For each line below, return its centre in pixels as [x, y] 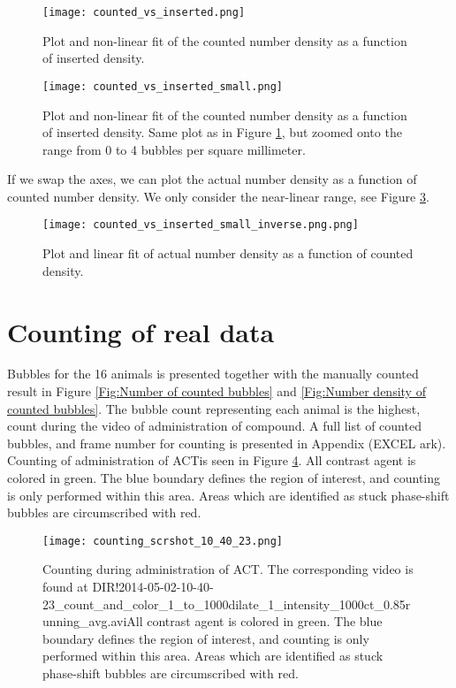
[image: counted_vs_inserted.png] [144, 12]
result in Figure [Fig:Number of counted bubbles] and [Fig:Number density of [217, 391]
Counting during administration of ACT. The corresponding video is [228, 569]
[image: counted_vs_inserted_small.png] [163, 86]
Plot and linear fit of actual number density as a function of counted [228, 253]
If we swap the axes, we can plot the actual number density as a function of [212, 179]
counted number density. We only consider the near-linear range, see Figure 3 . [218, 196]
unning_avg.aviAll [93, 621]
